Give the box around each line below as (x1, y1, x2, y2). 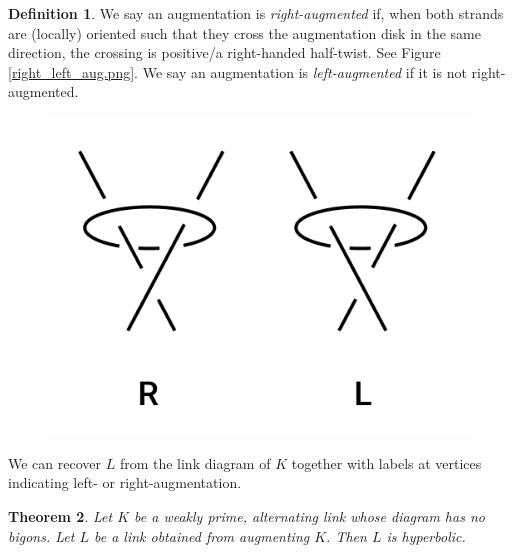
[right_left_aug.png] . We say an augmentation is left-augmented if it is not (8, 61, 467, 82)
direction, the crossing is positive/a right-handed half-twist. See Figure (8, 42, 441, 63)
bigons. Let (8, 525, 75, 546)
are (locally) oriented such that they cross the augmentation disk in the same (8, 22, 481, 43)
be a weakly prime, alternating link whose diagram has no (134, 505, 485, 526)
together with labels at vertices (291, 452, 482, 473)
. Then (326, 525, 367, 546)
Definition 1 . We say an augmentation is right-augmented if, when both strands (8, 3, 504, 23)
